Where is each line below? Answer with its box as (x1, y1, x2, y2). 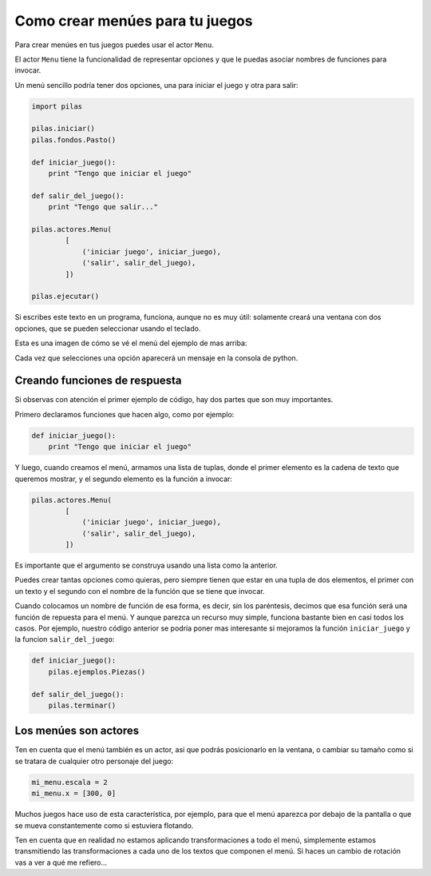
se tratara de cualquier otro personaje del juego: (14, 756, 174, 766)
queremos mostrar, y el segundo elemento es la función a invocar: (14, 474, 233, 484)
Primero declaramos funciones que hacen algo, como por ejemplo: (14, 409, 235, 419)
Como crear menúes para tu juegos (14, 12, 253, 30)
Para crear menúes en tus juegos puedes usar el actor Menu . (14, 40, 215, 50)
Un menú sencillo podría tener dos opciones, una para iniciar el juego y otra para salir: (14, 80, 299, 90)
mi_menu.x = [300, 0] (31, 789, 117, 798)
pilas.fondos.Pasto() (31, 135, 117, 144)
